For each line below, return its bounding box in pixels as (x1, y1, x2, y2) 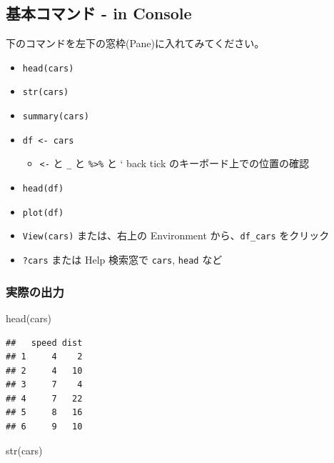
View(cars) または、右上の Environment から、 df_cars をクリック (22, 228, 330, 243)
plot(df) (22, 207, 64, 218)
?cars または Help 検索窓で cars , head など (22, 252, 223, 267)
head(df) (22, 184, 64, 194)
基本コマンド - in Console (6, 2, 192, 24)
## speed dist (6, 337, 83, 348)
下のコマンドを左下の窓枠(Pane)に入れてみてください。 (6, 36, 265, 51)
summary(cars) (22, 111, 89, 122)
